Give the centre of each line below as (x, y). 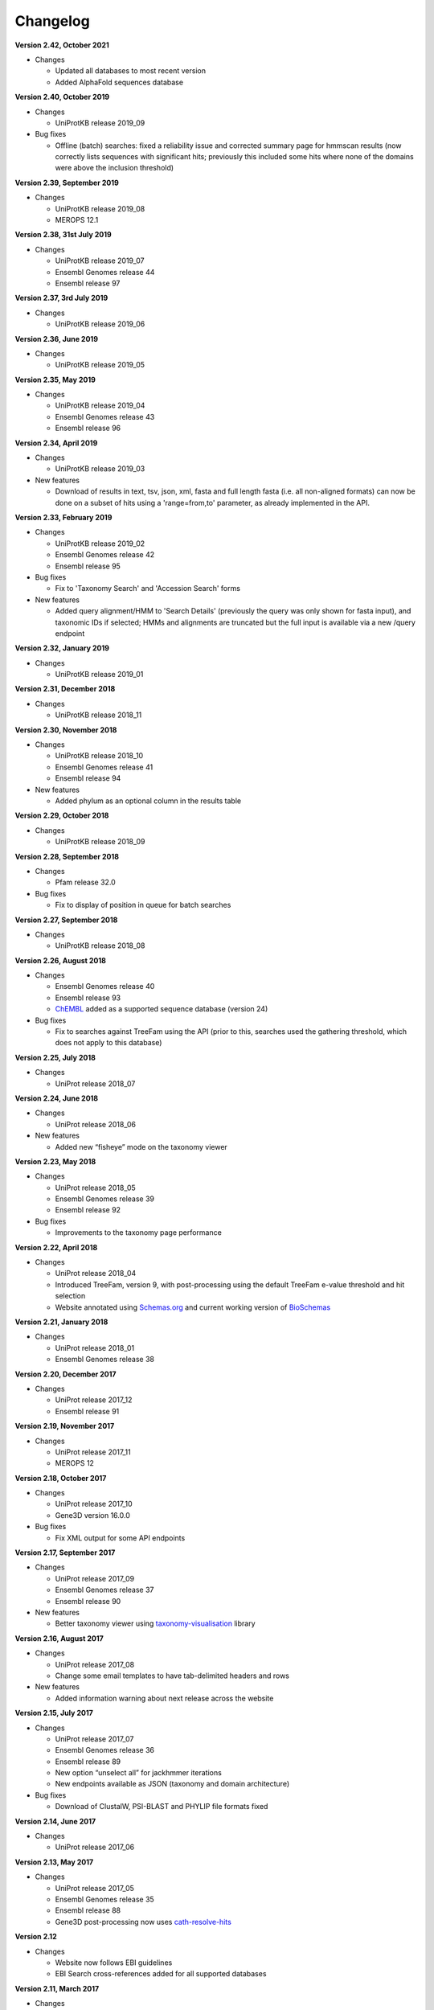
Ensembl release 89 (88, 1762)
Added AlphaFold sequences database (119, 82)
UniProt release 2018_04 (96, 1274)
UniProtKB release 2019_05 (100, 365)
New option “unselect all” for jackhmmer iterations (139, 1773)
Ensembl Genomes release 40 (105, 987)
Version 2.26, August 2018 (60, 960)
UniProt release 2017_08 (95, 1664)
